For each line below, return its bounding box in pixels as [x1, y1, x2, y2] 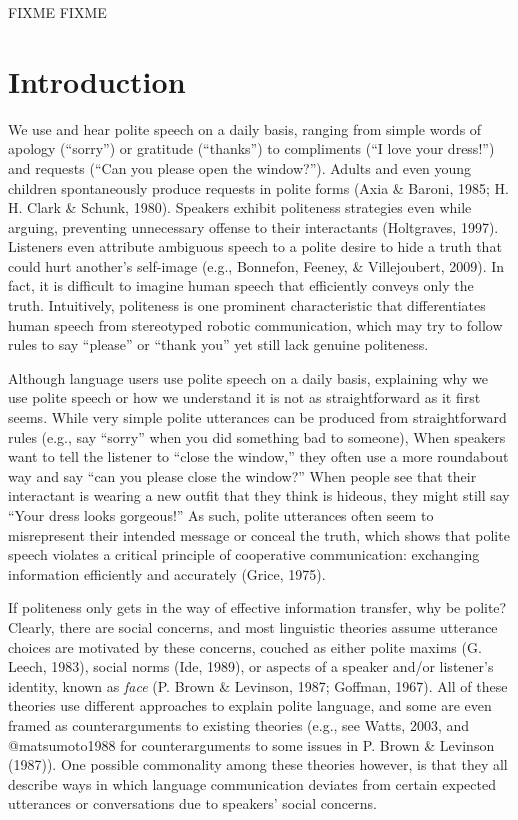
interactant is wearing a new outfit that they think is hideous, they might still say [8, 485, 510, 506]
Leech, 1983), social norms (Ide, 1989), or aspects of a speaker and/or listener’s [8, 656, 494, 677]
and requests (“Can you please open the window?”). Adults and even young [8, 157, 472, 178]
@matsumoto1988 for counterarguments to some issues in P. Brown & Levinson [8, 734, 495, 755]
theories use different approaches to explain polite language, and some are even [8, 695, 492, 716]
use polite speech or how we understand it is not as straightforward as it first [8, 387, 481, 408]
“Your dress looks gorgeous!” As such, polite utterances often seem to [8, 505, 434, 525]
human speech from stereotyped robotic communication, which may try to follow [8, 314, 503, 335]
